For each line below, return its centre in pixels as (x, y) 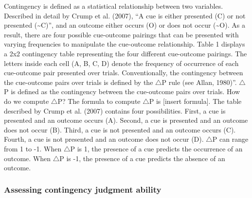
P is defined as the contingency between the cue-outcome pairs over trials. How (122, 91)
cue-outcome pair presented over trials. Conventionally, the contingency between (124, 73)
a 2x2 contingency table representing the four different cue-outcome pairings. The (126, 53)
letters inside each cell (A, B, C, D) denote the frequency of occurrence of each (121, 63)
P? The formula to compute (99, 101)
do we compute (27, 101)
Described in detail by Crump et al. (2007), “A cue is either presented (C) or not (125, 15)
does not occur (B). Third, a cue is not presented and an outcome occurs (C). (120, 129)
